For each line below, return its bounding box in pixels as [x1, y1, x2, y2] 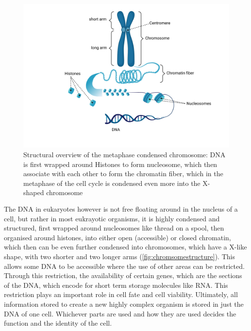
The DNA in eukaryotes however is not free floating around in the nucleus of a [4, 204, 238, 214]
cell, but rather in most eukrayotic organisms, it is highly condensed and [4, 213, 220, 223]
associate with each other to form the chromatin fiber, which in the [23, 168, 223, 179]
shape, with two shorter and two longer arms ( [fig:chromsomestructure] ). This [4, 251, 235, 261]
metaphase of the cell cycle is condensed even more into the [23, 178, 201, 188]
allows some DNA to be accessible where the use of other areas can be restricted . [4, 261, 245, 271]
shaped [23, 187, 44, 198]
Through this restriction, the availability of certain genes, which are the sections [4, 270, 242, 281]
